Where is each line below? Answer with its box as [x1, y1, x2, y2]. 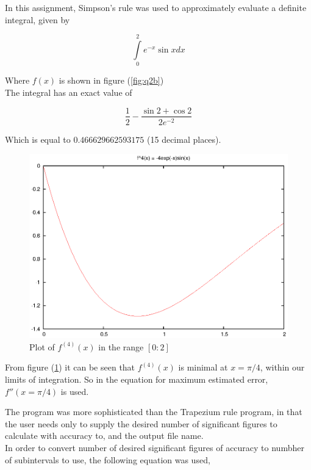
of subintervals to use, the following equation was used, [5, 453, 210, 466]
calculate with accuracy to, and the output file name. [5, 429, 204, 442]
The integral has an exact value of [5, 85, 132, 98]
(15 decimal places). [147, 132, 221, 145]
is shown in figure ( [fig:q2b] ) [59, 74, 164, 87]
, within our [260, 361, 305, 374]
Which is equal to [5, 132, 71, 145]
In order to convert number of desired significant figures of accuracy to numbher [5, 441, 304, 454]
